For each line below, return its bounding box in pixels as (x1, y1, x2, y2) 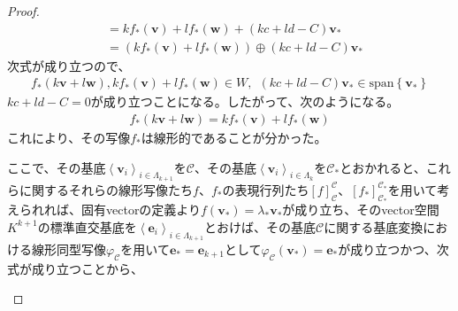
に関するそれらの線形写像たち (19, 180, 193, 198)
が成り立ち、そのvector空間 (282, 200, 439, 219)
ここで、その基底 (7, 158, 106, 176)
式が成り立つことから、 (7, 259, 143, 277)
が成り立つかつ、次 (338, 239, 449, 258)
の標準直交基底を (37, 217, 137, 236)
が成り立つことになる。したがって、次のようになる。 (90, 92, 400, 111)
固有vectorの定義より (80, 200, 202, 219)
